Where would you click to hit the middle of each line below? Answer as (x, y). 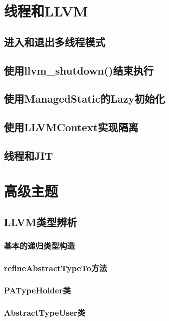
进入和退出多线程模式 (55, 41)
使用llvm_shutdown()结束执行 (79, 70)
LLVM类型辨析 (41, 222)
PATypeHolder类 (37, 290)
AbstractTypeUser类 (45, 312)
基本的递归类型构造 (40, 246)
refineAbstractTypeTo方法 (56, 268)
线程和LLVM (46, 11)
